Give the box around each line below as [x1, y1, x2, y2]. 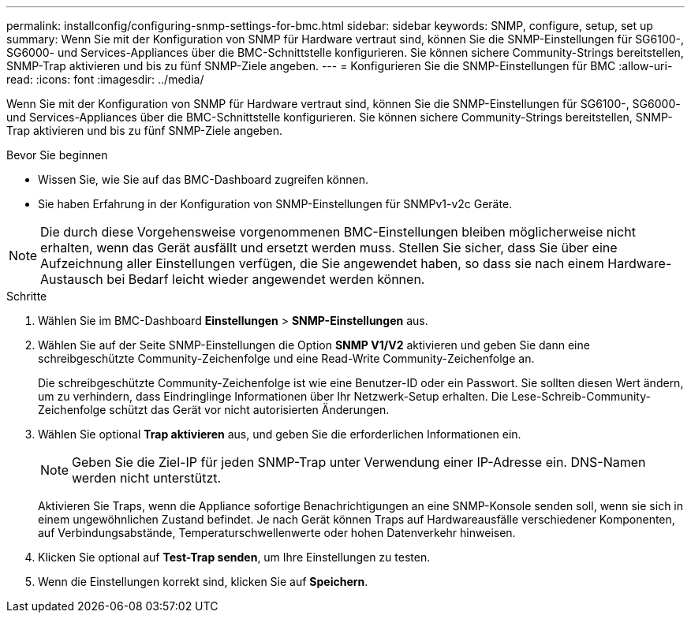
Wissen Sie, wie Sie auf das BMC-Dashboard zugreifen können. [38, 173, 369, 186]
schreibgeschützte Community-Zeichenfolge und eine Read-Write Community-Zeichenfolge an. [38, 352, 535, 365]
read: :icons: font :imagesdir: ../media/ [6, 73, 204, 86]
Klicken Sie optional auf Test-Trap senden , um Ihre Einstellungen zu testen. [38, 550, 431, 564]
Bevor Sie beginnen [6, 148, 108, 162]
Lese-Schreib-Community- [511, 390, 651, 403]
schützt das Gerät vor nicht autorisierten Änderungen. [109, 403, 390, 416]
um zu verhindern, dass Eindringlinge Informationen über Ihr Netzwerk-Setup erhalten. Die [38, 390, 509, 403]
